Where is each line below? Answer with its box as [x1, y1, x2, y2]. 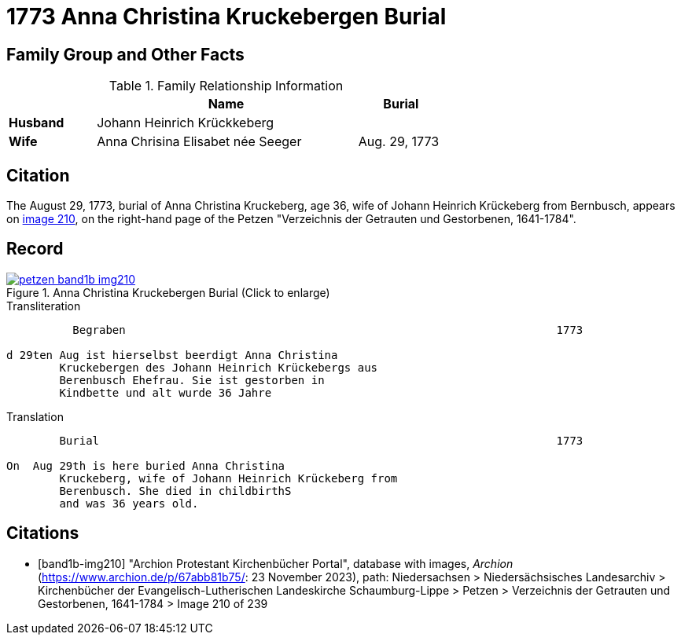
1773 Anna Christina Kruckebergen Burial [6, 3, 447, 30]
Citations [6, 523, 79, 544]
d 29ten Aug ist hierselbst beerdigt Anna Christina [6, 348, 338, 361]
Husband [9, 115, 64, 131]
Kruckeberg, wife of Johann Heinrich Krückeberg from [59, 471, 398, 485]
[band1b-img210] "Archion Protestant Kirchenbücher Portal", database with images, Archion [38, 556, 514, 570]
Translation [6, 409, 64, 423]
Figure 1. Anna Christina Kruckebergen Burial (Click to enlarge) [6, 285, 330, 299]
